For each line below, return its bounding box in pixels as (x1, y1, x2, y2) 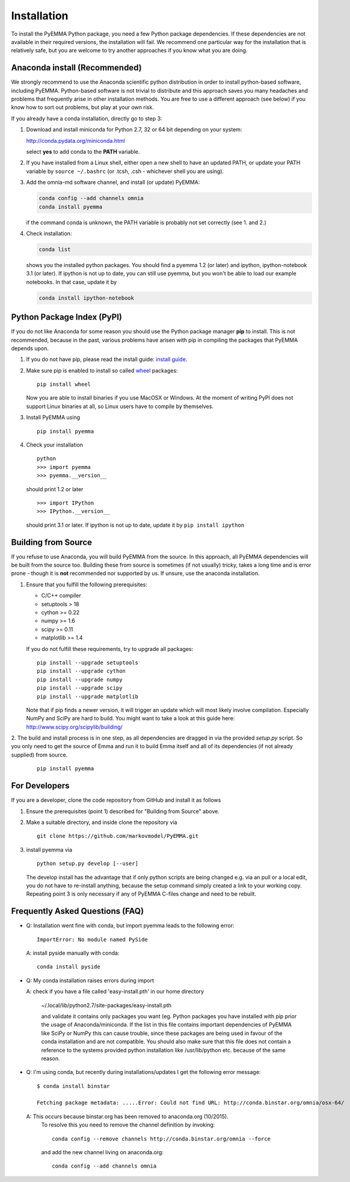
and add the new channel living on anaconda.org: (41, 1149, 164, 1156)
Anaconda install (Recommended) (11, 63, 142, 73)
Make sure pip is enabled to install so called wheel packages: (26, 366, 178, 374)
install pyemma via (26, 846, 72, 853)
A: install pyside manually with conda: (26, 949, 120, 957)
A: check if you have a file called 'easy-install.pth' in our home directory (26, 988, 204, 995)
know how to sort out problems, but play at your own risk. (11, 104, 155, 111)
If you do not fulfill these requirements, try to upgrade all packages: (26, 645, 194, 652)
